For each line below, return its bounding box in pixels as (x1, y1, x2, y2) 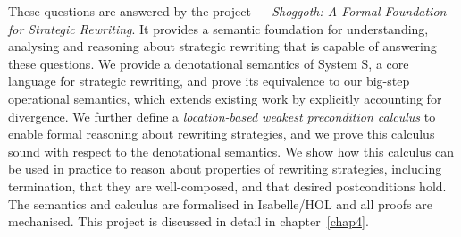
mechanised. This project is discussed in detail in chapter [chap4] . (8, 212, 369, 231)
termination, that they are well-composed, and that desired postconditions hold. (8, 176, 447, 195)
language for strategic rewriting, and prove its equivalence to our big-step (8, 72, 410, 90)
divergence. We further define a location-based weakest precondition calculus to (8, 106, 436, 125)
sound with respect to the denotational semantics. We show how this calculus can (8, 141, 455, 160)
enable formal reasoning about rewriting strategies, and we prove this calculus (8, 124, 435, 143)
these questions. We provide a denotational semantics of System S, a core (8, 54, 409, 72)
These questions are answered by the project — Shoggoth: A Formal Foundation (8, 2, 447, 20)
